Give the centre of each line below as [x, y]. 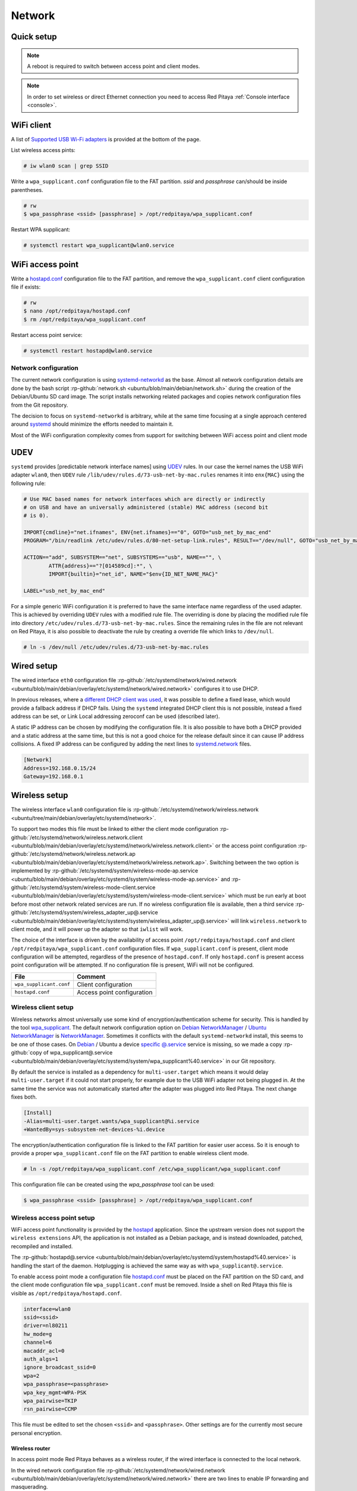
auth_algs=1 [41, 1359]
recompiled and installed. [42, 1246]
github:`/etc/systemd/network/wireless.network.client [77, 837]
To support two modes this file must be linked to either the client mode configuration [115, 829]
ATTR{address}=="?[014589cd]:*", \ [101, 566]
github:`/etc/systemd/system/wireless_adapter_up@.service [84, 912]
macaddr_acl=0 [44, 1351]
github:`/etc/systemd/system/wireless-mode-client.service [83, 887]
